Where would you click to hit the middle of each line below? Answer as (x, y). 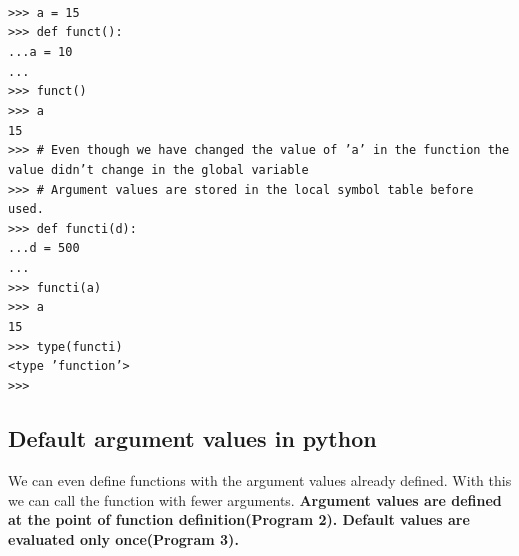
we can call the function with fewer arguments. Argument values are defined (255, 499)
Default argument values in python (192, 438)
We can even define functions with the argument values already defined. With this (260, 479)
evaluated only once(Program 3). (123, 538)
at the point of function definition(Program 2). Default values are (239, 519)
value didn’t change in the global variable (158, 169)
